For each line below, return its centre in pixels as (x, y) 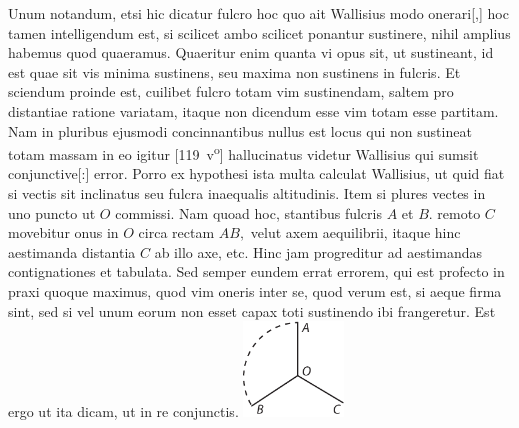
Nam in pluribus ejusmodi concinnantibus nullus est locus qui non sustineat (240, 130)
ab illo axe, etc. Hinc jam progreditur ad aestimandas (318, 251)
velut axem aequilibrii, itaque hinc (355, 232)
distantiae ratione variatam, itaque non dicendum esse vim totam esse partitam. (253, 110)
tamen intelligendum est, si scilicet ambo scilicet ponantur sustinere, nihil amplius (259, 32)
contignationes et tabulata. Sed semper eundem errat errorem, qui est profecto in (256, 271)
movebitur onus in (63, 232)
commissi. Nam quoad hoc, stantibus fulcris (248, 212)
